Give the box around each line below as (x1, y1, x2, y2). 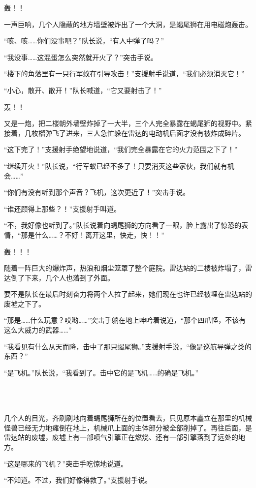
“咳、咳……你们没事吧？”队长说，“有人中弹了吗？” (4, 35, 164, 46)
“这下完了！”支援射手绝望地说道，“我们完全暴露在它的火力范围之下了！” (4, 144, 238, 154)
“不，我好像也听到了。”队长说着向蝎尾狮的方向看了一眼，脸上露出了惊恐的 (4, 220, 242, 230)
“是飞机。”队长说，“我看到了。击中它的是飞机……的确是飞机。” (4, 367, 199, 377)
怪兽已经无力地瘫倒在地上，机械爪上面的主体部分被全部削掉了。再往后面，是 (4, 422, 252, 432)
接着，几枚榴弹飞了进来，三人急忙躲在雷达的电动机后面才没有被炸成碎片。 (4, 127, 245, 138)
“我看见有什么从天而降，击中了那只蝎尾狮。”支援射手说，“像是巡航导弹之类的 (4, 341, 252, 351)
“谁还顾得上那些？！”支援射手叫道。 (4, 203, 121, 213)
